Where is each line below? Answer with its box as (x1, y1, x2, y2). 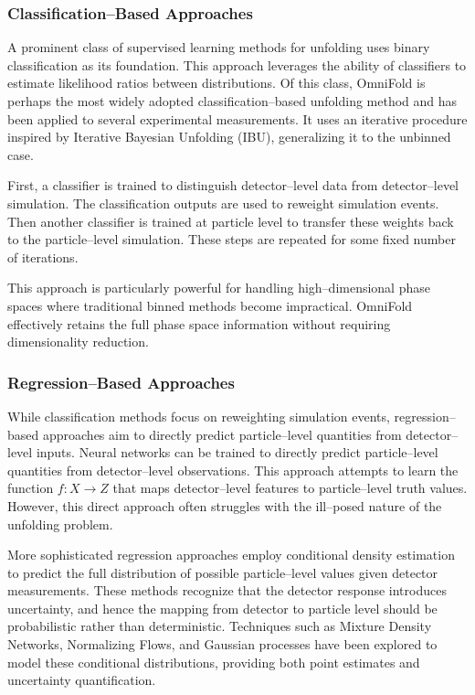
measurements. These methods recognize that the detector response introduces (7, 581, 447, 600)
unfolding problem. (7, 514, 113, 533)
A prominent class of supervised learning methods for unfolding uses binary (7, 37, 430, 57)
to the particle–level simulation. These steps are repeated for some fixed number (7, 230, 456, 249)
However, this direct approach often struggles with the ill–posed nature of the (7, 496, 442, 515)
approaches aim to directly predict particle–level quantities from (42, 424, 402, 444)
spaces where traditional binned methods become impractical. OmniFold (7, 295, 413, 315)
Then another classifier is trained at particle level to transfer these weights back (7, 211, 454, 230)
